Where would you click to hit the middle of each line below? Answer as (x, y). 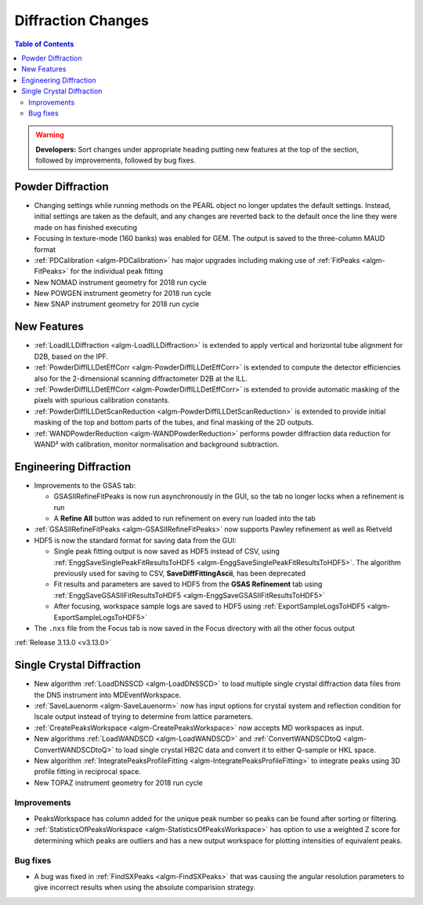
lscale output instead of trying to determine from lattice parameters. (144, 717)
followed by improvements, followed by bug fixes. (116, 160)
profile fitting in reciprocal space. (87, 772)
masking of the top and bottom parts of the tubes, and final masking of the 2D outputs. (174, 422)
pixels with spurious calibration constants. (102, 400)
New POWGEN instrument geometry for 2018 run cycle (123, 294)
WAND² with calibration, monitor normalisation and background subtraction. (157, 444)
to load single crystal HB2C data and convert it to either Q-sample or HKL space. (246, 750)
